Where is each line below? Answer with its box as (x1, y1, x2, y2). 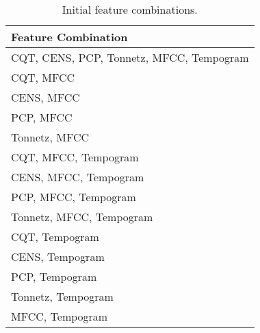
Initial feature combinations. (62, 1, 198, 17)
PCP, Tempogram (11, 268, 97, 284)
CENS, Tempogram (11, 249, 105, 264)
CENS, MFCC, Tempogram (11, 169, 144, 185)
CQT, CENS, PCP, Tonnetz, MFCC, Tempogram (11, 49, 249, 65)
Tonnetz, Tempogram (11, 288, 114, 304)
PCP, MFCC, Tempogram (11, 189, 136, 205)
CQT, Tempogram (11, 229, 99, 244)
